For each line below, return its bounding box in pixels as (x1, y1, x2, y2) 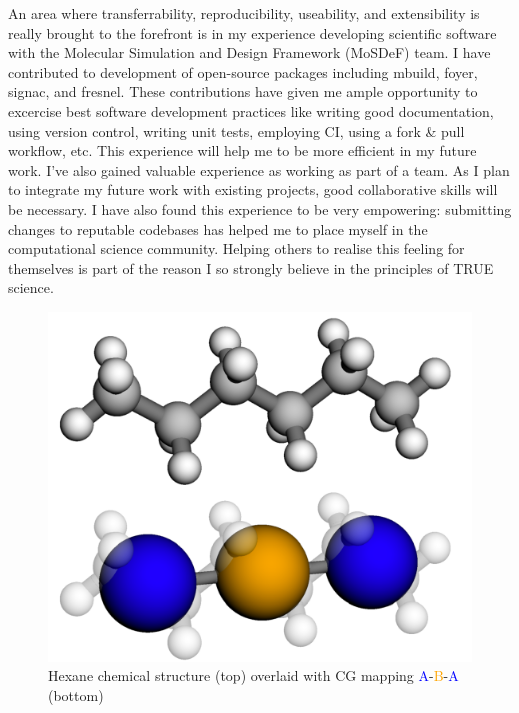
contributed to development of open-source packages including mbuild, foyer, (8, 61, 478, 82)
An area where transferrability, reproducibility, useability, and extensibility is (8, 3, 480, 23)
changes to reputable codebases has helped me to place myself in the (8, 218, 428, 239)
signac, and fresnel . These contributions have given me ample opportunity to (8, 81, 478, 102)
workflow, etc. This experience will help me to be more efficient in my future (8, 140, 477, 161)
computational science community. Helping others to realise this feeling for (8, 238, 465, 259)
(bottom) (48, 684, 104, 705)
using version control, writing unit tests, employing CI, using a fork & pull (8, 120, 465, 141)
